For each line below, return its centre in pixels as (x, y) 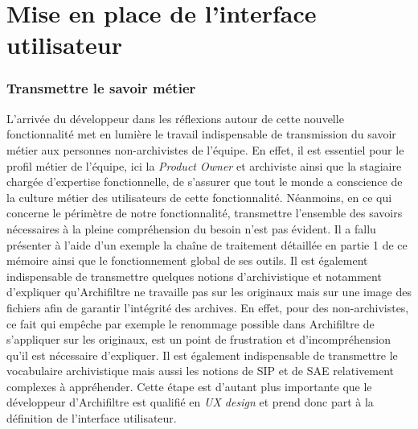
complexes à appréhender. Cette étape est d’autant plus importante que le (189, 386)
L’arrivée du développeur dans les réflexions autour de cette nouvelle (175, 118)
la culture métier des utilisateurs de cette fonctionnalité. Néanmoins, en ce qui (199, 197)
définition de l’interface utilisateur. (92, 418)
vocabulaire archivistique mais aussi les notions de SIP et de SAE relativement (201, 371)
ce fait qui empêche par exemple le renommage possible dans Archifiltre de (191, 323)
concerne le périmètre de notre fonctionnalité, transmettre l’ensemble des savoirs (205, 213)
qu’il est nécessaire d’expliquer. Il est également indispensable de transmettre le (202, 355)
